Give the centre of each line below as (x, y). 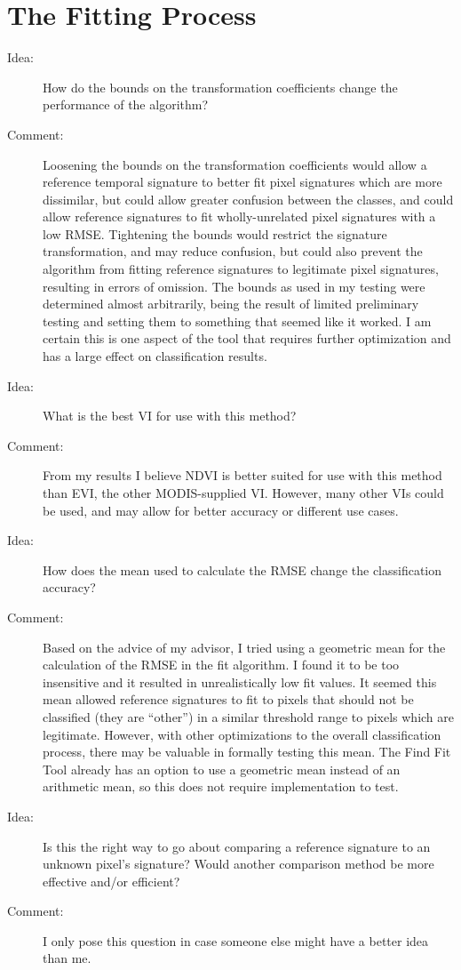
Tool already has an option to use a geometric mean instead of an (222, 769)
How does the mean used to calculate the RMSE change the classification (242, 569)
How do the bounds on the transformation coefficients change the (220, 87)
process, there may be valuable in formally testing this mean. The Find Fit (247, 752)
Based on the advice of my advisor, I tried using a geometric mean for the (244, 647)
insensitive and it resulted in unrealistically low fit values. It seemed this (240, 681)
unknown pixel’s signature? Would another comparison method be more (238, 864)
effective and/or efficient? (111, 881)
